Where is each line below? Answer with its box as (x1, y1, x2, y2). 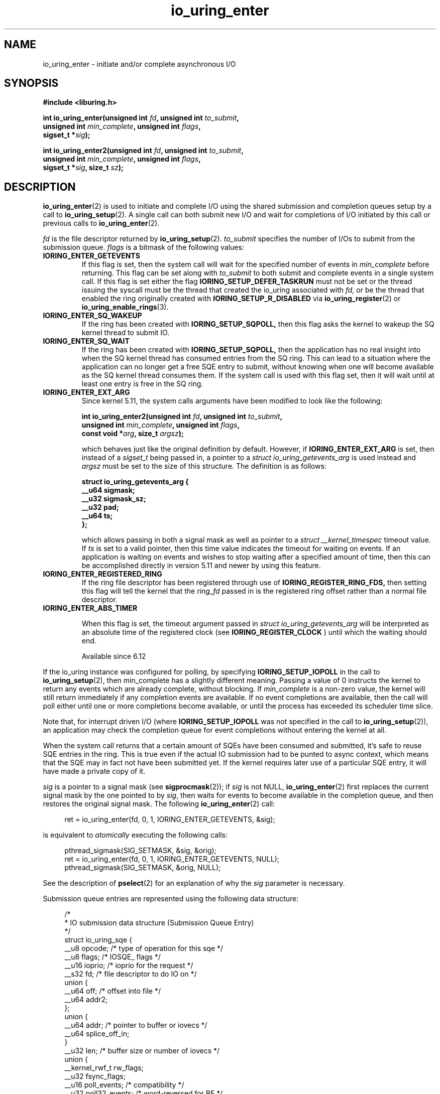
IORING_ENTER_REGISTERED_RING (43, 570, 162, 579)
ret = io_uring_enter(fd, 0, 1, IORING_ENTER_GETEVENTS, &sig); (64, 815, 275, 824)
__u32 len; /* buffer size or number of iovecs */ (64, 1046, 220, 1055)
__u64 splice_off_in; (64, 1029, 130, 1038)
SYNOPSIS (4, 77, 59, 90)
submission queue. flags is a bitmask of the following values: (43, 243, 244, 252)
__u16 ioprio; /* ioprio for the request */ (64, 961, 193, 970)
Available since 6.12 (81, 652, 146, 661)
